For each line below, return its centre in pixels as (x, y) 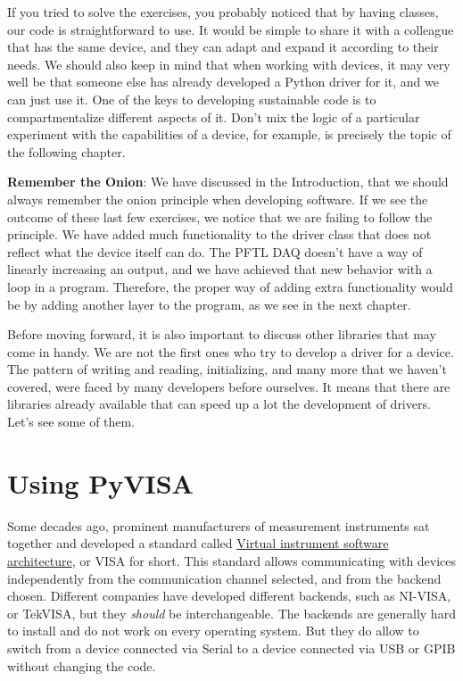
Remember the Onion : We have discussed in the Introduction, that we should (228, 182)
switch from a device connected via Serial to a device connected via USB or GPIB (231, 648)
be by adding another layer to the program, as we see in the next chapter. (209, 304)
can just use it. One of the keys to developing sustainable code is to (192, 99)
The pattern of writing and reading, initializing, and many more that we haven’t (227, 369)
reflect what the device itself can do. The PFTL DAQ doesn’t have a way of (215, 251)
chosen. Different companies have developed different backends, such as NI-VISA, (229, 596)
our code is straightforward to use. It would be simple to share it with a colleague (231, 29)
